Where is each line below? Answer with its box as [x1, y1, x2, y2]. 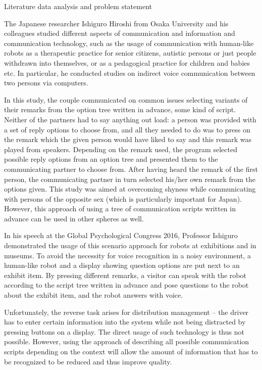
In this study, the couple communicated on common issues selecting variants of [4, 94, 248, 105]
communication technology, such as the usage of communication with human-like [4, 37, 254, 48]
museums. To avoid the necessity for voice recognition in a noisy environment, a [4, 250, 251, 260]
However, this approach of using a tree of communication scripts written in [4, 203, 236, 214]
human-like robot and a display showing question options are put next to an [4, 260, 240, 270]
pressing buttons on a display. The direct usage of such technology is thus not [4, 326, 244, 337]
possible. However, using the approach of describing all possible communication [4, 336, 249, 347]
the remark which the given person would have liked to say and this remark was [4, 134, 252, 145]
